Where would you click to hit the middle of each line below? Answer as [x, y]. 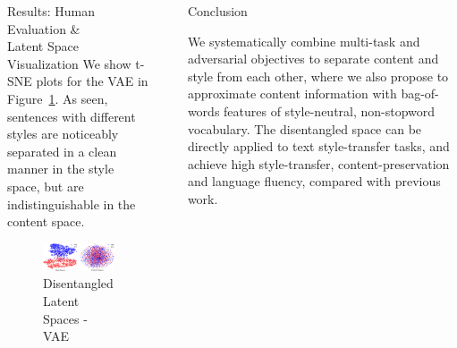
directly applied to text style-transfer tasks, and [318, 146]
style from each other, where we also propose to [318, 76]
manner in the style [61, 169]
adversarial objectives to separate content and [313, 59]
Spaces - [65, 318]
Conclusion [217, 11]
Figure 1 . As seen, [58, 98]
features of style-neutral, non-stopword [330, 110]
